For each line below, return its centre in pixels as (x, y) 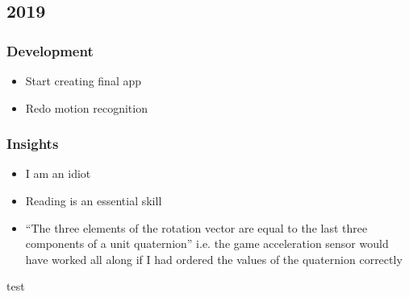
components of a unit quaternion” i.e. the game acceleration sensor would (207, 243)
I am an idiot (58, 173)
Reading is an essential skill (94, 200)
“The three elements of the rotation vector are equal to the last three (196, 227)
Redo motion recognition (86, 107)
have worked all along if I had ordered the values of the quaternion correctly (214, 259)
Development (50, 50)
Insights (33, 144)
